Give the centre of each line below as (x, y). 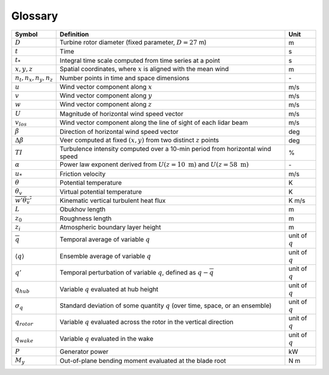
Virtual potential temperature (101, 192)
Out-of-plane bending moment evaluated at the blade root (143, 360)
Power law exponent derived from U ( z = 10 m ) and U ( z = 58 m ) (154, 164)
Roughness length (86, 218)
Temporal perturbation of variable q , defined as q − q (137, 273)
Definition (75, 34)
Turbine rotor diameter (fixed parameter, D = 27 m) (133, 42)
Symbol (26, 34)
